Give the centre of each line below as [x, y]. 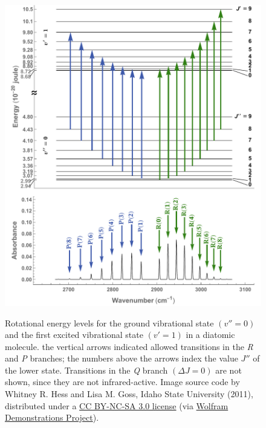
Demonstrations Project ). [52, 417]
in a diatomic [210, 335]
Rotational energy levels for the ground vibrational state [109, 323]
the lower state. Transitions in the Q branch [86, 370]
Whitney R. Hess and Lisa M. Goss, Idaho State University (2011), [129, 394]
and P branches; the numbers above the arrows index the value [122, 358]
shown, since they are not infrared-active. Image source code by [122, 382]
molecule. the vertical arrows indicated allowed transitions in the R [129, 346]
